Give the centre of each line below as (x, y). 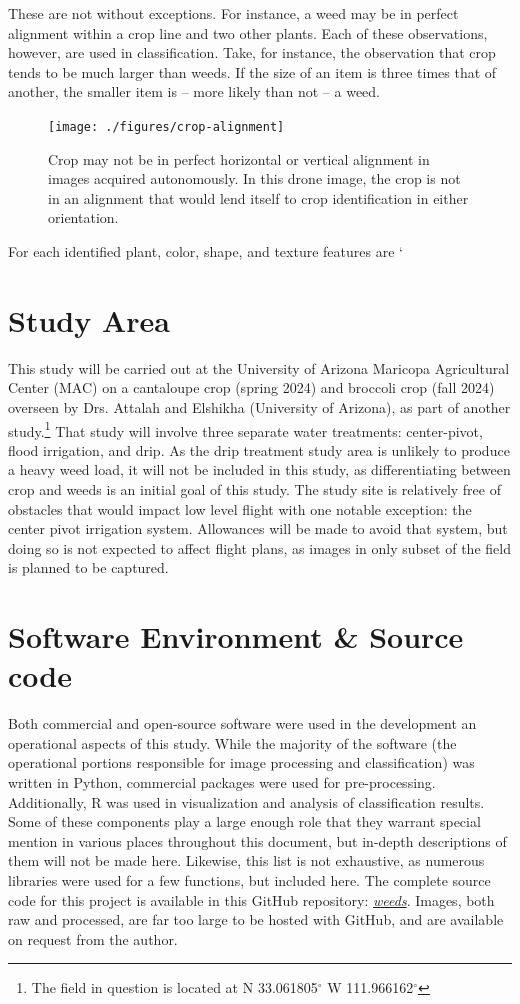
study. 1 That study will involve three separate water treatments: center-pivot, (245, 429)
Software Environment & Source (236, 636)
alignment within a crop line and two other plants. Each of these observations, (248, 32)
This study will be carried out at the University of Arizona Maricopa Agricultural (259, 367)
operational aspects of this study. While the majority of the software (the (232, 742)
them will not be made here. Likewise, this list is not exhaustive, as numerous (246, 860)
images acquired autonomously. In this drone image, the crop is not (254, 178)
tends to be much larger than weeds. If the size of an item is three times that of (252, 71)
